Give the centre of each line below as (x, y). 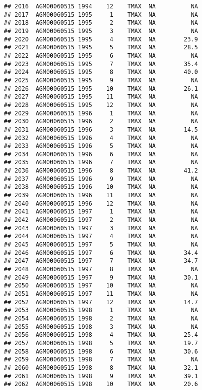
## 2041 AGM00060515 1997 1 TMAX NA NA (101, 212)
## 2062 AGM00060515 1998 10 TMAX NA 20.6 (101, 384)
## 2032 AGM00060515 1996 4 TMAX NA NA (101, 138)
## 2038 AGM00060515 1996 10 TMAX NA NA (101, 187)
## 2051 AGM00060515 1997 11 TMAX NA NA (101, 294)
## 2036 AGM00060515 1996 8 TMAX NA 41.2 (101, 171)
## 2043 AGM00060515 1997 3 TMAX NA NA (101, 228)
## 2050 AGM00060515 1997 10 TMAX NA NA (101, 286)
